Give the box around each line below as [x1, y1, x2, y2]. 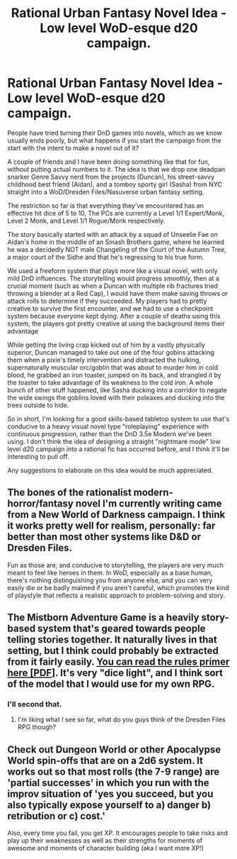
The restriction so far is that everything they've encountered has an [7, 201, 204, 210]
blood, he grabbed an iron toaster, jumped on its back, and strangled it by [7, 370, 221, 379]
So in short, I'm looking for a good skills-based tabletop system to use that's [7, 414, 230, 423]
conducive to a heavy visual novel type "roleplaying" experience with [7, 422, 209, 431]
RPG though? [17, 723, 57, 731]
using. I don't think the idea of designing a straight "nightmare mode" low [7, 437, 221, 445]
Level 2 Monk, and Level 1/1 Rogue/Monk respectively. [7, 216, 166, 225]
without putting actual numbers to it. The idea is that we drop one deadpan [7, 165, 226, 173]
